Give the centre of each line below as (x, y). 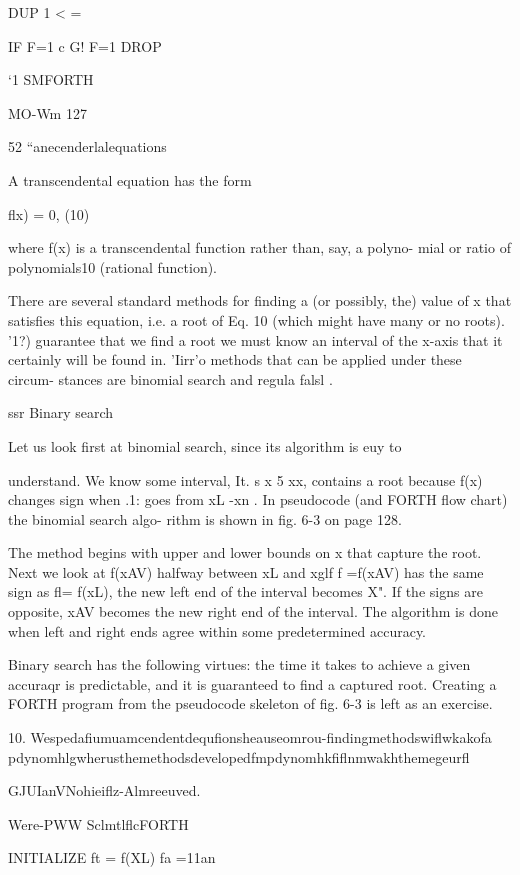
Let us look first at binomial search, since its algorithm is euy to (205, 445)
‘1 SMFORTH (51, 79)
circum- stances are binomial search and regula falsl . (170, 378)
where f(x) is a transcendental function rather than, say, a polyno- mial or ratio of (259, 247)
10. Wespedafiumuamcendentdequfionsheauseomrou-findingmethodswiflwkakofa (250, 737)
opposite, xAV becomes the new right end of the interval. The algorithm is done (253, 611)
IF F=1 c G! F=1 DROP (85, 45)
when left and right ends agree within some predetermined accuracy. (217, 630)
